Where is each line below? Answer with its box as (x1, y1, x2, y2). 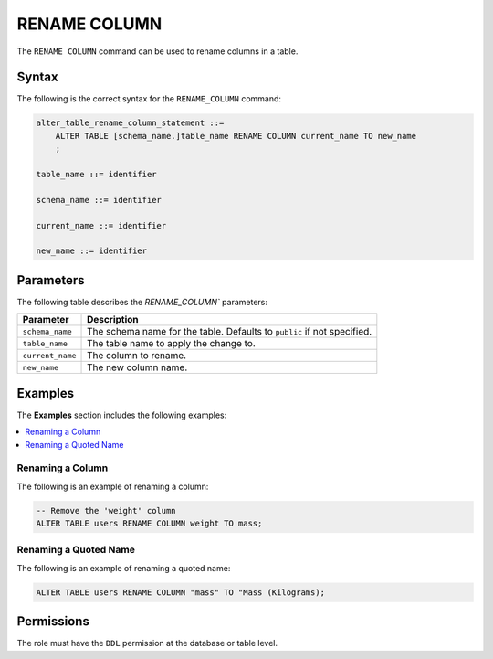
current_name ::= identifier (36, 220, 167, 230)
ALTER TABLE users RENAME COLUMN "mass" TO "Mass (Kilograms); (36, 587, 326, 598)
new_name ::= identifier (36, 246, 148, 256)
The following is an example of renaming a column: (16, 481, 209, 492)
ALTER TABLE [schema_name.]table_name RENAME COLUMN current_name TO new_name (55, 131, 417, 141)
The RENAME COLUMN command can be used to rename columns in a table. (16, 46, 299, 57)
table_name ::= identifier (36, 169, 157, 179)
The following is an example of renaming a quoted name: (16, 562, 231, 573)
